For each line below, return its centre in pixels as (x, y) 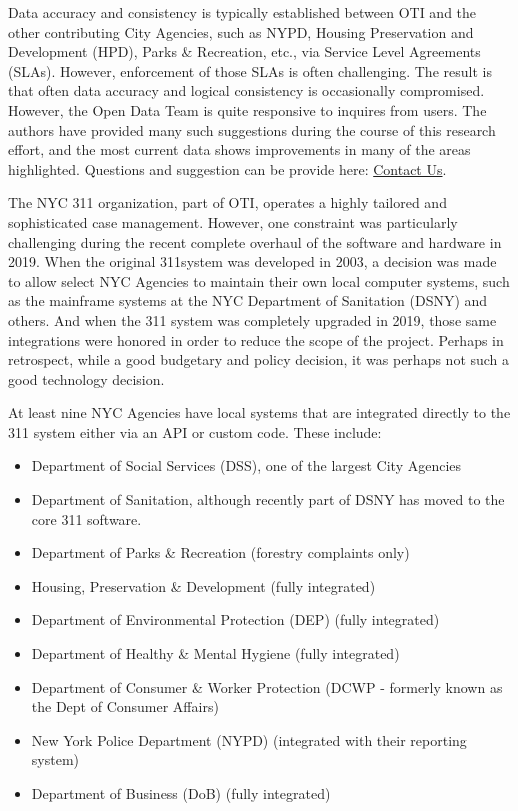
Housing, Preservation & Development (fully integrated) (203, 585)
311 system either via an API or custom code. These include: (195, 431)
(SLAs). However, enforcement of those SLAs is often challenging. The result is (250, 70)
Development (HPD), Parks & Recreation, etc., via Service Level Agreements (244, 51)
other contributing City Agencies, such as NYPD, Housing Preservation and (241, 31)
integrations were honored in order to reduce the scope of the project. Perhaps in (256, 339)
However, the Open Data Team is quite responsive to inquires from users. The (247, 109)
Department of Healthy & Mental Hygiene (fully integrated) (215, 653)
